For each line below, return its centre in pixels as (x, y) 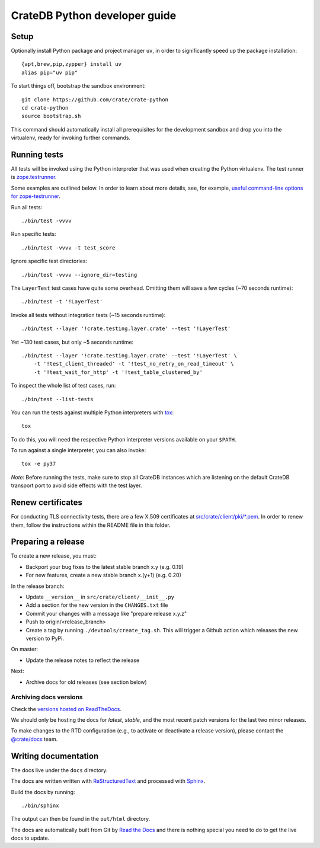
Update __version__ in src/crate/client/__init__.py (100, 597)
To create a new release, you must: (54, 556)
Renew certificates (47, 503)
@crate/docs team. (34, 739)
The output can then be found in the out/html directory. (81, 819)
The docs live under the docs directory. (59, 770)
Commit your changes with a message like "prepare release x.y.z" (106, 613)
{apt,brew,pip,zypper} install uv (71, 64)
